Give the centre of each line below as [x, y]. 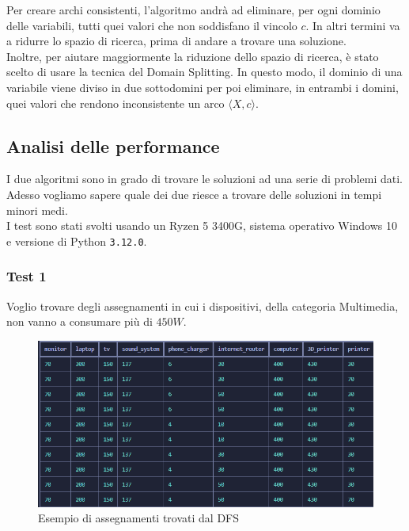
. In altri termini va [353, 25]
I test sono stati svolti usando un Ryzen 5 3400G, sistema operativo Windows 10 [202, 225]
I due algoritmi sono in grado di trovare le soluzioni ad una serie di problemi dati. [204, 179]
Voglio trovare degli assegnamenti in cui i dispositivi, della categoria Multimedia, [203, 306]
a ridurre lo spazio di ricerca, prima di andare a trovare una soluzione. [176, 41]
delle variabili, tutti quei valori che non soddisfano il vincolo [152, 25]
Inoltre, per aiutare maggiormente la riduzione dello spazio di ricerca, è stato [193, 56]
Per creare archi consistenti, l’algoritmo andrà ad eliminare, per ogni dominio [193, 10]
